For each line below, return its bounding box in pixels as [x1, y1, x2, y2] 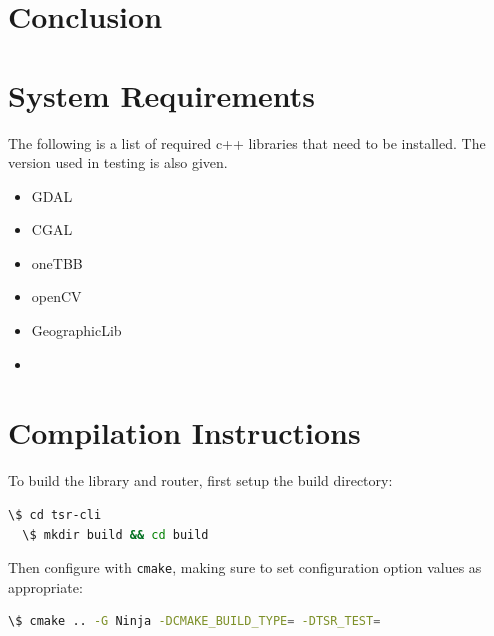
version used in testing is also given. [8, 152, 228, 173]
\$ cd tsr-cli [8, 507, 102, 522]
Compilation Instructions [8, 412, 361, 453]
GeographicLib [31, 320, 122, 341]
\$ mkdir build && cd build [22, 527, 209, 542]
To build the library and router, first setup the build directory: [8, 470, 393, 491]
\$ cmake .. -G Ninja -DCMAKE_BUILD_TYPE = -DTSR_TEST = [8, 614, 381, 629]
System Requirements [8, 74, 315, 115]
